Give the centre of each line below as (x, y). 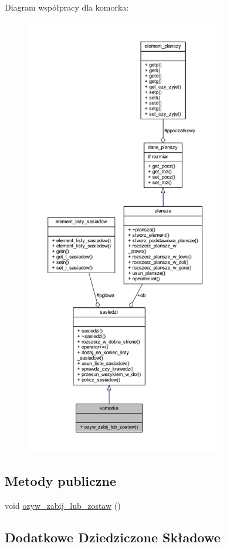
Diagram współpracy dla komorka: (67, 7)
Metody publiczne (60, 480)
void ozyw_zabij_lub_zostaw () (63, 505)
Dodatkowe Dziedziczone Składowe (113, 537)
